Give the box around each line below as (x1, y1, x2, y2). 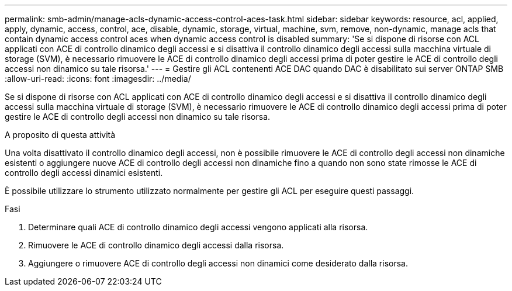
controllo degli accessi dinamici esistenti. (5, 168, 163, 178)
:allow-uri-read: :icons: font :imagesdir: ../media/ (5, 74, 191, 84)
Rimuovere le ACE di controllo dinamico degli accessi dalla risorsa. (28, 240, 284, 250)
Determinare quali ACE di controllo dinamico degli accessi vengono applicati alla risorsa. (28, 222, 368, 232)
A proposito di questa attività (5, 130, 116, 140)
